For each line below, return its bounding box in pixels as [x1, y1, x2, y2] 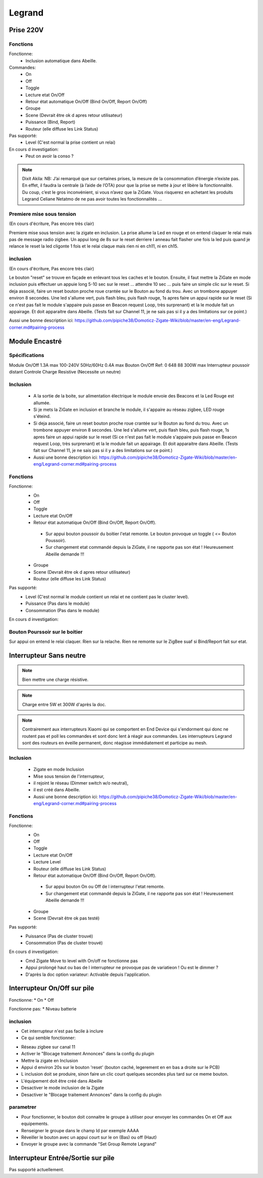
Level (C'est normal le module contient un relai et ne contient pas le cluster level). [25, 594, 189, 599]
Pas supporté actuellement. [9, 1167, 64, 1173]
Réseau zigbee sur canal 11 [21, 1044, 75, 1049]
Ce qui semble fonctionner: [21, 1035, 76, 1041]
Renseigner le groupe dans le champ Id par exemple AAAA [21, 1127, 139, 1133]
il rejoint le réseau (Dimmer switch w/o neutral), [33, 780, 129, 786]
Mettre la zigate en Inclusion [21, 1057, 78, 1064]
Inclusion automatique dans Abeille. [25, 57, 97, 63]
